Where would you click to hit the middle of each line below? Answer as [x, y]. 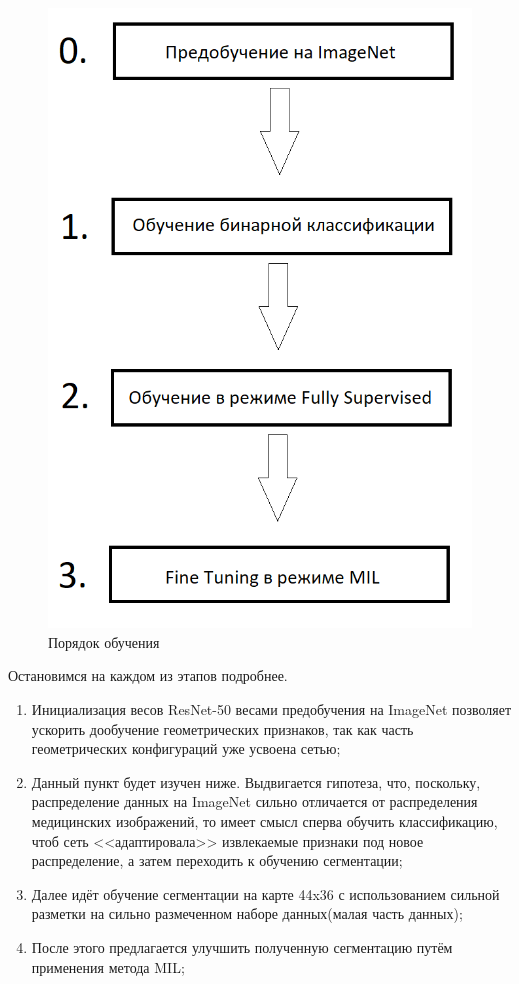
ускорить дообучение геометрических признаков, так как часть [222, 728]
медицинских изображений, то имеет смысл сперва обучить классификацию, [264, 821]
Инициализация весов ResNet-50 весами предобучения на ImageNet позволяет [271, 709]
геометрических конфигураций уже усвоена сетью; [186, 748]
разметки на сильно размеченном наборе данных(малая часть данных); [247, 913]
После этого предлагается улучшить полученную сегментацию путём [242, 947]
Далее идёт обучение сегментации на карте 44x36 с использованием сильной [265, 893]
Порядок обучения [104, 641]
